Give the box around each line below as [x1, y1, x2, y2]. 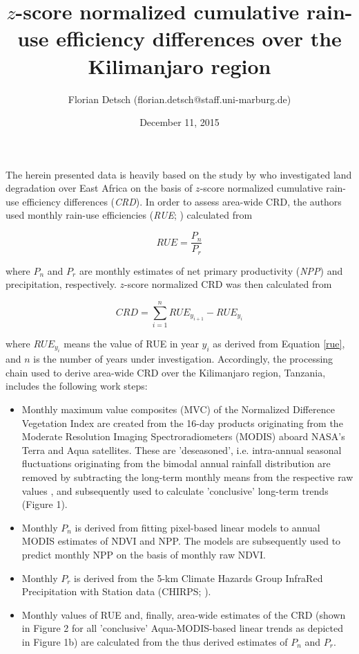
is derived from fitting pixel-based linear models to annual [75, 520, 320, 534]
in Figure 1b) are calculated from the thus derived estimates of [21, 634, 288, 648]
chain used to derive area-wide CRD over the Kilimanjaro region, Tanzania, [6, 365, 326, 379]
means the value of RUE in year [64, 336, 199, 350]
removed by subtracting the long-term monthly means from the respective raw [21, 470, 353, 484]
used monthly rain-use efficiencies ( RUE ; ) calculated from [6, 208, 253, 222]
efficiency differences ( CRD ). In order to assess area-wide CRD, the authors [22, 194, 342, 208]
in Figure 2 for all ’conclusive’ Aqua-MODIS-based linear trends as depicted [21, 621, 344, 635]
